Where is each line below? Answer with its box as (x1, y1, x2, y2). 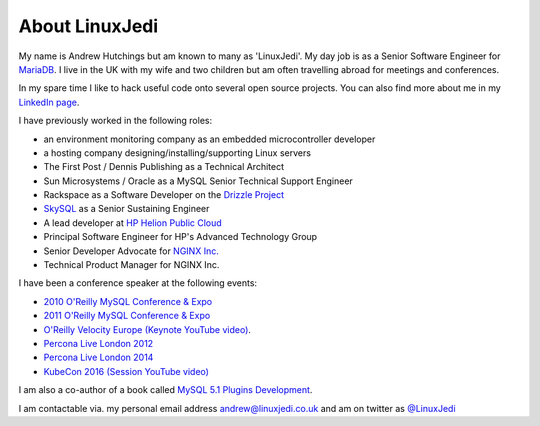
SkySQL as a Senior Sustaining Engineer (43, 203, 210, 215)
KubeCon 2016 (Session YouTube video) (43, 365, 210, 377)
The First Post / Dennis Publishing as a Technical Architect (43, 161, 285, 173)
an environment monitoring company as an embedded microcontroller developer (43, 133, 376, 145)
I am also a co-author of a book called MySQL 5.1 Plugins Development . (18, 384, 313, 396)
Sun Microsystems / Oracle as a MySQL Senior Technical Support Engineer (43, 175, 354, 187)
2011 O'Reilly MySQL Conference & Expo (43, 310, 211, 322)
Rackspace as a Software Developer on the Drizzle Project (43, 189, 285, 201)
